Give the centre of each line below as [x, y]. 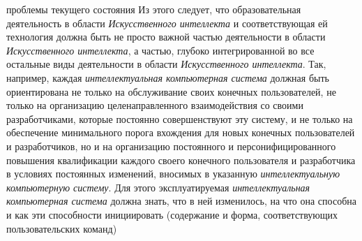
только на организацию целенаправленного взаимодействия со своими [155, 105]
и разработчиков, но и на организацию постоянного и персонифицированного [171, 146]
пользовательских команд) [62, 228]
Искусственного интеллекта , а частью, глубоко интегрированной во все [160, 50]
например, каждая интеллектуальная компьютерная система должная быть [168, 77]
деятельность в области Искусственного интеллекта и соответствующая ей [167, 23]
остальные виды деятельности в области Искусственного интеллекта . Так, [166, 64]
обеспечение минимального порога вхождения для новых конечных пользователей [181, 132]
